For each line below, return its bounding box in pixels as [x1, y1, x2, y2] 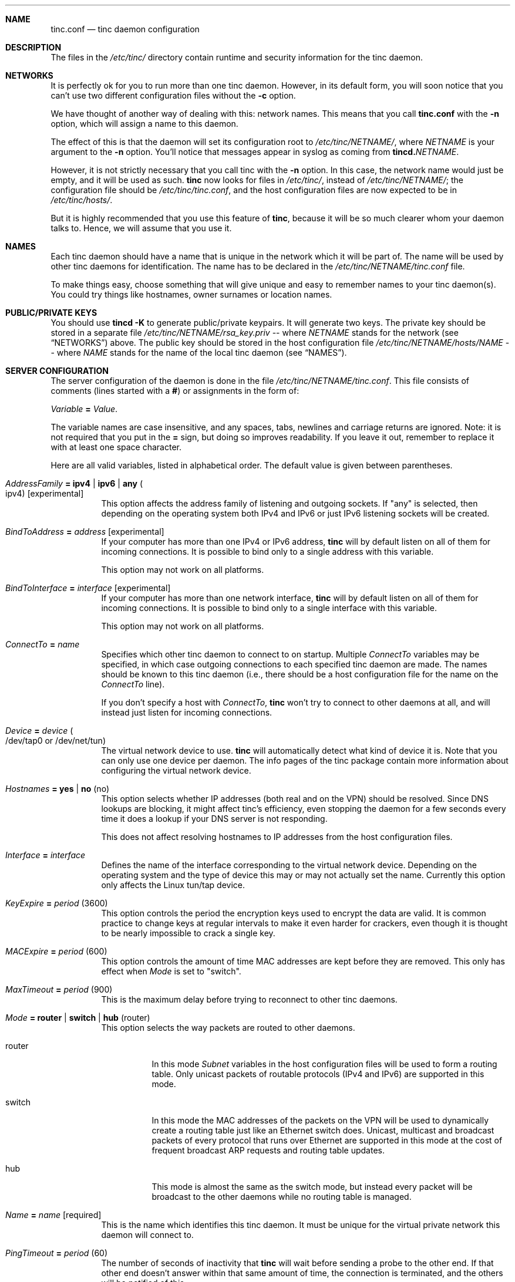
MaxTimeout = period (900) [5, 984, 113, 994]
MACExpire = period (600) [5, 946, 107, 956]
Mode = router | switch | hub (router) [5, 1013, 150, 1023]
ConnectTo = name [5, 639, 80, 649]
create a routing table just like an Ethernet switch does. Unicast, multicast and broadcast [152, 1125, 494, 1135]
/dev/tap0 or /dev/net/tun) [5, 736, 106, 745]
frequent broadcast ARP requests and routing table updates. [152, 1145, 385, 1155]
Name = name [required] [5, 1210, 102, 1220]
